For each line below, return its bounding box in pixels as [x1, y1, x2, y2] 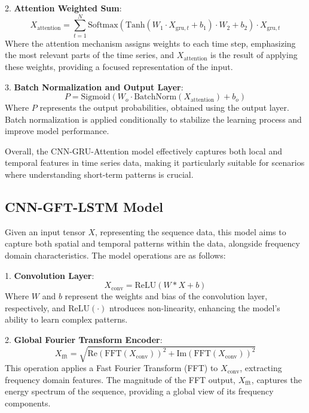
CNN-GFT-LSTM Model [5, 198, 163, 216]
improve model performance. [5, 124, 109, 137]
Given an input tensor [5, 225, 85, 238]
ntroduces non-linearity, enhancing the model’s [109, 301, 280, 314]
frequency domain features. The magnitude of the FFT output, [5, 373, 235, 385]
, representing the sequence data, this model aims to [95, 225, 286, 238]
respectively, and [5, 301, 66, 314]
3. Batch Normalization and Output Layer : [5, 80, 183, 93]
